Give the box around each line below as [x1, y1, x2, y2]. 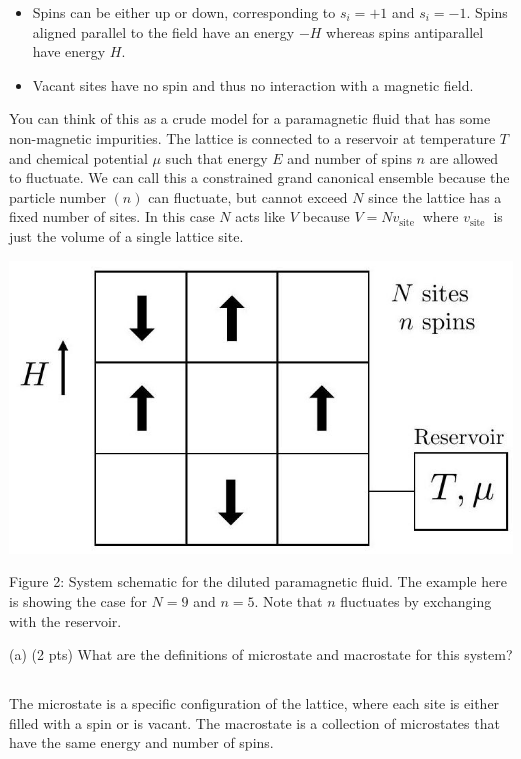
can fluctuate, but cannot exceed [148, 186, 348, 207]
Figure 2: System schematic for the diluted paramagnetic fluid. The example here [9, 571, 507, 592]
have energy [32, 41, 106, 62]
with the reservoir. [9, 610, 122, 631]
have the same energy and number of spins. [9, 732, 274, 753]
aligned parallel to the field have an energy [32, 21, 295, 42]
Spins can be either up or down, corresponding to [32, 2, 336, 22]
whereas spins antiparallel [326, 21, 484, 42]
